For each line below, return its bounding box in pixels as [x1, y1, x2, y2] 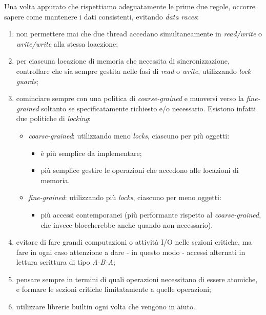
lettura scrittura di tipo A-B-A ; [16, 257, 115, 267]
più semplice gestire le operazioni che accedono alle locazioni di [40, 165, 239, 175]
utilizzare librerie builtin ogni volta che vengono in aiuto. [16, 301, 195, 312]
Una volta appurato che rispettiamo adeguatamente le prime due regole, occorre [4, 1, 255, 11]
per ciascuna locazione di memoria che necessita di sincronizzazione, [16, 55, 230, 66]
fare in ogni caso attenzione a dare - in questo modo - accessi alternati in [16, 246, 245, 257]
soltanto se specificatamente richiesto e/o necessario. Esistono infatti [41, 103, 256, 113]
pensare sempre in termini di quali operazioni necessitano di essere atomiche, [16, 273, 258, 284]
